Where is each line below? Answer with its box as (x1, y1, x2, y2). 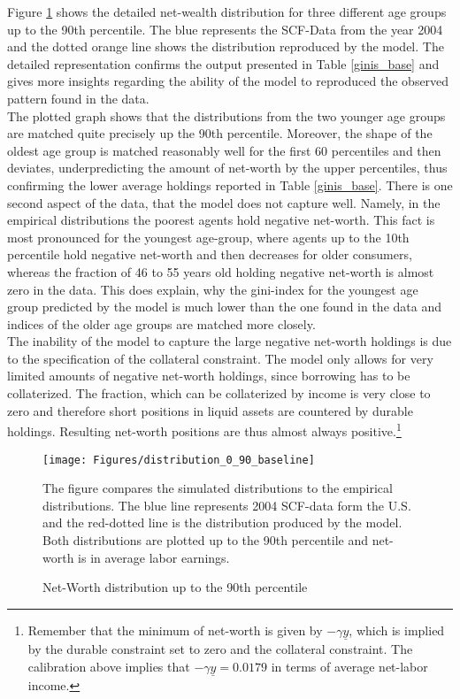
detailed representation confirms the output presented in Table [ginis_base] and (7, 54, 440, 73)
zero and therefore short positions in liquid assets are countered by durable (7, 401, 413, 419)
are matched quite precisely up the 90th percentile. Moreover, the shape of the (7, 124, 433, 142)
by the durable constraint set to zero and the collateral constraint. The (27, 639, 413, 657)
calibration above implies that (27, 657, 190, 675)
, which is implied (349, 620, 445, 639)
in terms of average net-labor (271, 657, 428, 675)
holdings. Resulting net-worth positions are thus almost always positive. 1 (7, 419, 402, 440)
